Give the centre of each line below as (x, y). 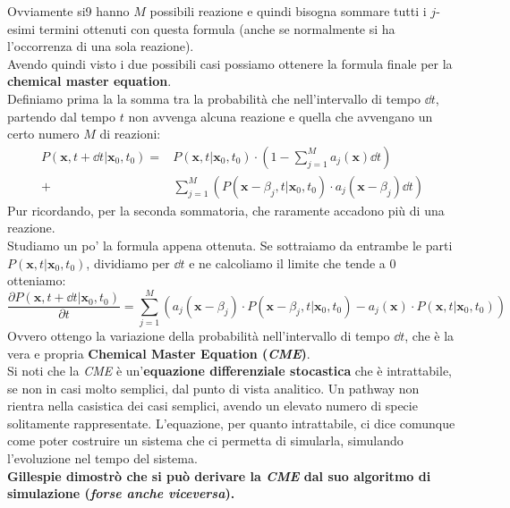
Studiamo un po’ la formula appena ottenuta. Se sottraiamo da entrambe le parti (230, 245)
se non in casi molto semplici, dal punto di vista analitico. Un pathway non (213, 388)
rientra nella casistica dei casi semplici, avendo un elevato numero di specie (212, 406)
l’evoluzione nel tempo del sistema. (102, 458)
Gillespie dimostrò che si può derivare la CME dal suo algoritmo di (219, 475)
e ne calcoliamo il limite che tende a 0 (293, 262)
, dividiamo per (128, 262)
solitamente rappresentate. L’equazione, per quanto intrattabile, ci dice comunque (231, 423)
